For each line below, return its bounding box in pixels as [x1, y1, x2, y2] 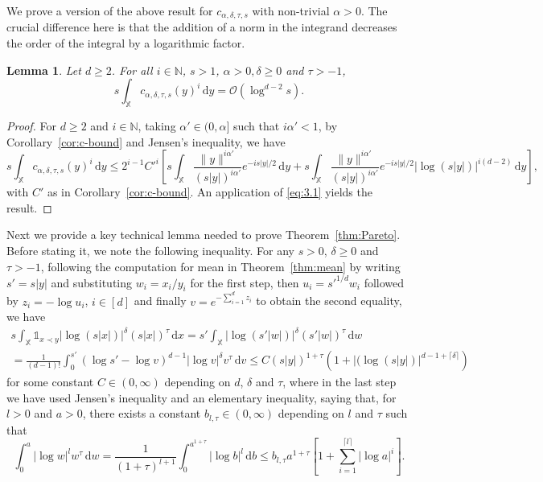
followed [364, 274, 405, 290]
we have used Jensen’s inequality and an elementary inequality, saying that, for [6, 389, 397, 406]
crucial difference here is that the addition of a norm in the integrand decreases [6, 19, 397, 35]
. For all [111, 61, 153, 78]
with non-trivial [252, 2, 330, 19]
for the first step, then [190, 274, 299, 290]
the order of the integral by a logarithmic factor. [6, 35, 245, 51]
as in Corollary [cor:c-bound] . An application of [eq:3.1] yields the [47, 183, 372, 200]
